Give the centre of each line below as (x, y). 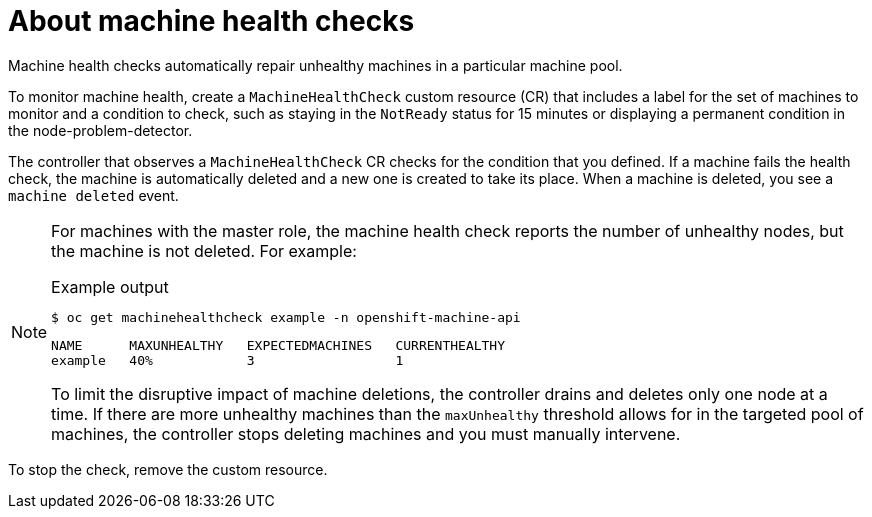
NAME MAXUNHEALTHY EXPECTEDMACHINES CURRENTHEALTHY (278, 345)
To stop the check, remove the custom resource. (168, 469)
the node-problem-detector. (100, 130)
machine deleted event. (93, 195)
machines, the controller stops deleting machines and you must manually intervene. (366, 433)
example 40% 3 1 (227, 360)
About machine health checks (211, 21)
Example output (110, 286)
